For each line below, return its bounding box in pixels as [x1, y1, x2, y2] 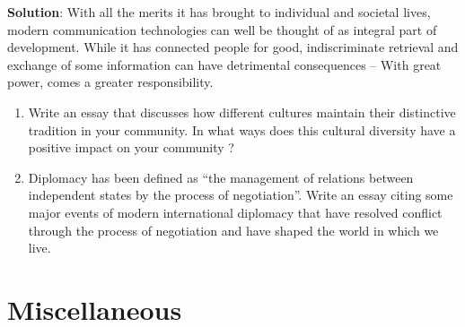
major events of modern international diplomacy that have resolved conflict [28, 202, 443, 221]
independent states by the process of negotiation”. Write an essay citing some [28, 185, 453, 204]
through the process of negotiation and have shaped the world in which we [28, 220, 439, 239]
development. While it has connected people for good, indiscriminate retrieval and [7, 38, 459, 56]
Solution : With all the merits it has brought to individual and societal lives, [7, 3, 431, 21]
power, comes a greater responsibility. [7, 73, 214, 91]
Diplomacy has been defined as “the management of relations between [28, 168, 414, 186]
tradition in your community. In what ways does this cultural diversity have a [28, 120, 456, 139]
